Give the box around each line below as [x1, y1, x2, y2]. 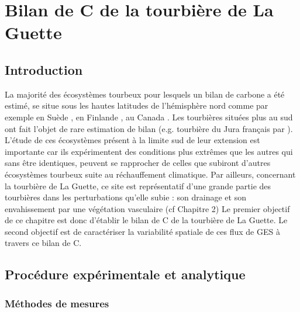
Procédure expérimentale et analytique [5, 265, 246, 283]
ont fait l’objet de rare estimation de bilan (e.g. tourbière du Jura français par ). [5, 122, 293, 134]
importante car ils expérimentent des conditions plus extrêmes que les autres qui [5, 145, 293, 157]
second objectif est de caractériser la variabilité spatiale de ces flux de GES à [5, 225, 280, 237]
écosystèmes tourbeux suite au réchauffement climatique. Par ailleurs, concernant [5, 168, 296, 180]
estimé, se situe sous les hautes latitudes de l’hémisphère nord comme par [5, 99, 268, 112]
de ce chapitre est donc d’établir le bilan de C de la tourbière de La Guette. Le [5, 214, 288, 226]
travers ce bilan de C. [5, 237, 82, 249]
